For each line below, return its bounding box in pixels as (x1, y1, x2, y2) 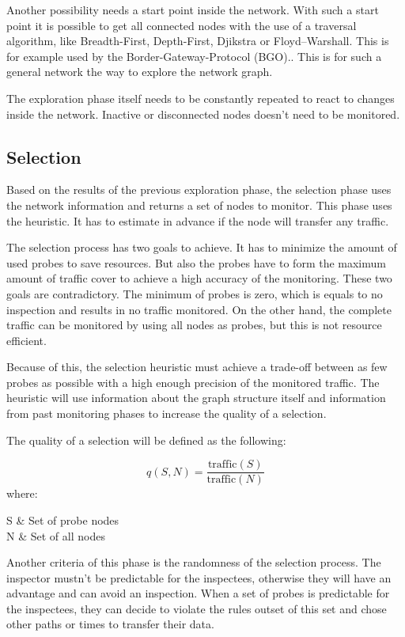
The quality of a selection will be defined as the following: (6, 431, 286, 448)
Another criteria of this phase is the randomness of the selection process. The (6, 554, 381, 571)
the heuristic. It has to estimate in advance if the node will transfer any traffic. (6, 212, 389, 229)
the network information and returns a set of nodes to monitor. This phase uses (6, 196, 392, 213)
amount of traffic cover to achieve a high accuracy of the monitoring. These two (6, 270, 392, 286)
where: (6, 485, 38, 502)
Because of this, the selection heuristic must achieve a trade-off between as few (6, 358, 388, 375)
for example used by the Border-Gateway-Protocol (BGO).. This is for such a (6, 47, 382, 64)
